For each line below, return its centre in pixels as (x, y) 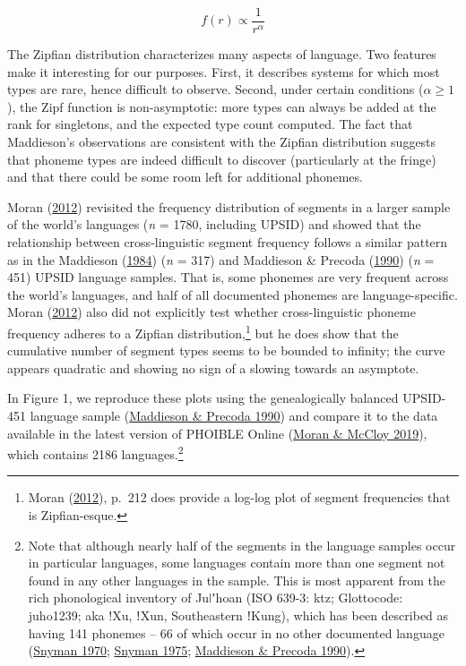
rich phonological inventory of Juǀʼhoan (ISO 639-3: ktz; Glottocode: (216, 598)
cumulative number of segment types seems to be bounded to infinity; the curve (226, 350)
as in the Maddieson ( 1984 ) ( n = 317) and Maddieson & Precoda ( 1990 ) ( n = (221, 259)
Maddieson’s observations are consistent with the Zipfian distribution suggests (222, 142)
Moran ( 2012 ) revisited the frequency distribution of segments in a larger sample (229, 206)
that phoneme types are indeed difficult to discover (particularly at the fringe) (222, 159)
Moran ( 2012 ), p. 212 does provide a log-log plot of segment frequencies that (239, 497)
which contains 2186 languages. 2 (95, 453)
